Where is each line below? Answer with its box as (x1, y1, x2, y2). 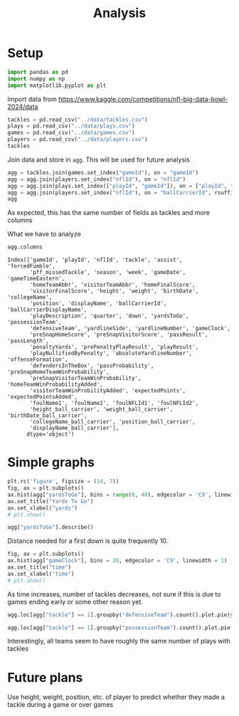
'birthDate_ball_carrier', (7, 412, 87, 419)
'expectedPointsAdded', (7, 394, 78, 401)
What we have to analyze (7, 230, 82, 238)
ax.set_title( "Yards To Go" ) (7, 497, 94, 505)
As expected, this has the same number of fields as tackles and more (7, 209, 211, 217)
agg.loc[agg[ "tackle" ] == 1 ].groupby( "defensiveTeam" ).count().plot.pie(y (7, 611, 234, 618)
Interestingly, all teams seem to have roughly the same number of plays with (7, 637, 231, 646)
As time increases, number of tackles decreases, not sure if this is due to (7, 589, 221, 599)
